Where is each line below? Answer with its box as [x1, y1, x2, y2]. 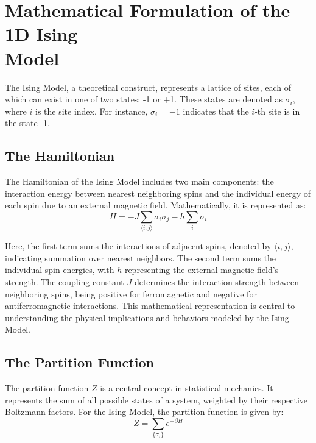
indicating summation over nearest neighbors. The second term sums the [5, 251, 276, 264]
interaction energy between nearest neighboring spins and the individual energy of [5, 186, 311, 199]
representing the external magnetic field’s [124, 263, 279, 276]
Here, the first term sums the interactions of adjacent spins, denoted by [5, 239, 272, 252]
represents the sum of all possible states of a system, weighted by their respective [5, 393, 308, 406]
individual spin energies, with [5, 263, 114, 276]
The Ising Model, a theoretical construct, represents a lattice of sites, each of [5, 80, 291, 93]
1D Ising [5, 21, 78, 46]
